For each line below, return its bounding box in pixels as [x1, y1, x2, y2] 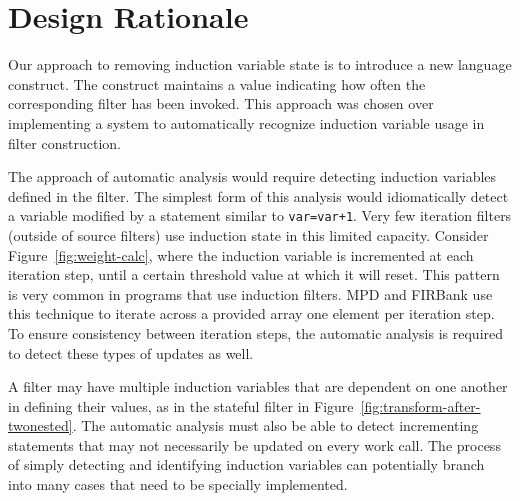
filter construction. [8, 132, 121, 153]
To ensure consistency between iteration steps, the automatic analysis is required [8, 322, 504, 343]
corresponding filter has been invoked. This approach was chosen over [8, 93, 434, 114]
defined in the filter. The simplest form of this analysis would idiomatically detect [8, 185, 509, 206]
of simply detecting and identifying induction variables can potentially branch [8, 454, 485, 475]
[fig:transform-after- [360, 395, 481, 416]
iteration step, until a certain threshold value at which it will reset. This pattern [8, 264, 500, 285]
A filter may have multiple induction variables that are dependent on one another [8, 376, 508, 397]
